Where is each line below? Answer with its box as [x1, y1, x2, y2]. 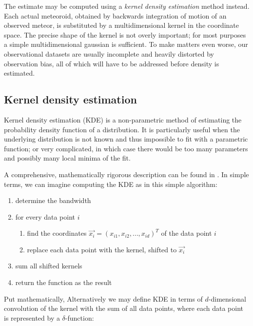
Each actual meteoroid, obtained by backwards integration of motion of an [4, 10, 227, 20]
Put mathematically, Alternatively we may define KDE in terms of [4, 293, 203, 304]
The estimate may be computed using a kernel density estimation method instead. [4, 1, 250, 11]
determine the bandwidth [15, 195, 91, 205]
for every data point [15, 211, 76, 222]
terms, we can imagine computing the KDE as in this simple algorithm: [4, 179, 217, 189]
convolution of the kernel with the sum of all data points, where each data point [4, 303, 244, 313]
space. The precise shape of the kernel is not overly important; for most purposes [4, 29, 246, 40]
